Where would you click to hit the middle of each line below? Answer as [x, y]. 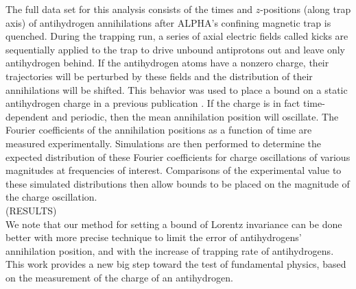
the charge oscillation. [51, 197]
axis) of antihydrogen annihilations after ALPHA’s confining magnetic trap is [168, 22]
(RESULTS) [31, 210]
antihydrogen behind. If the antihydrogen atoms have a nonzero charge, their [167, 63]
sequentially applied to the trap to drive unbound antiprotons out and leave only [176, 49]
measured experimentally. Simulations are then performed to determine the [164, 143]
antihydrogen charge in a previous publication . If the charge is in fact [153, 103]
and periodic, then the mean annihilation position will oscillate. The [195, 116]
